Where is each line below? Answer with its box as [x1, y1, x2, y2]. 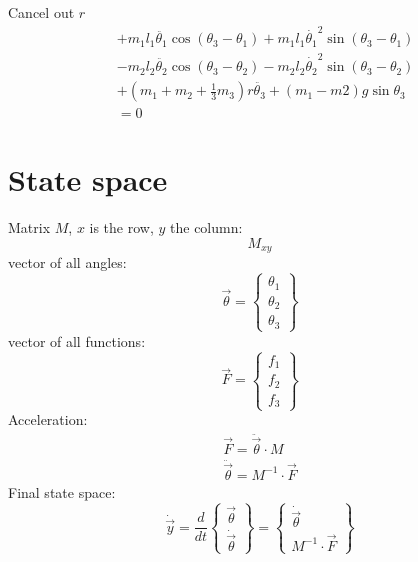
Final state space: [8, 481, 116, 502]
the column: [170, 217, 243, 238]
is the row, [89, 217, 154, 238]
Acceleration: [8, 409, 88, 430]
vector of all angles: [8, 252, 127, 273]
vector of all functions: [8, 330, 146, 351]
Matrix [8, 217, 51, 238]
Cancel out [8, 2, 75, 22]
